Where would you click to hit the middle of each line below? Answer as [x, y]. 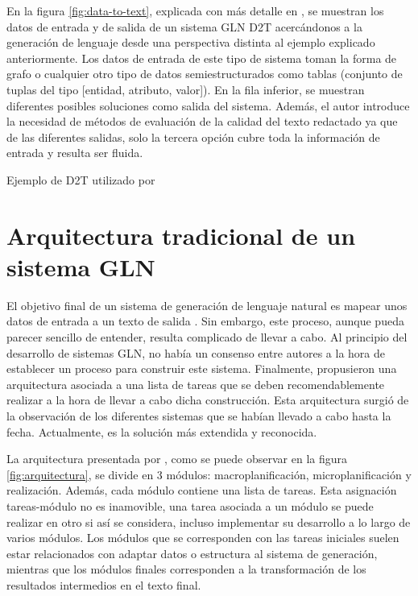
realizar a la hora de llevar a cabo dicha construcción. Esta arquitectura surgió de [208, 400]
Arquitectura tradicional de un [181, 235]
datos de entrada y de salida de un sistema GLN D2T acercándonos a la [184, 26]
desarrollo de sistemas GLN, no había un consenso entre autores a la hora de [196, 352]
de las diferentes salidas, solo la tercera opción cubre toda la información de [193, 137]
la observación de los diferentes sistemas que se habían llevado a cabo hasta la [199, 416]
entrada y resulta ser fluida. [75, 153]
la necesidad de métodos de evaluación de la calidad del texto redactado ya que [202, 121]
